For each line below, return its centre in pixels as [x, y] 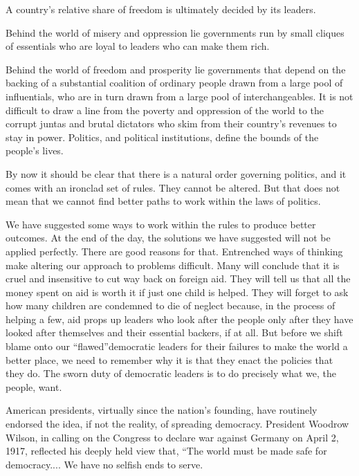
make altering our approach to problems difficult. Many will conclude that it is [173, 265]
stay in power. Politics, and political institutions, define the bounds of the [162, 137]
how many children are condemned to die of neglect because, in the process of [171, 305]
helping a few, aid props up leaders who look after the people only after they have [179, 319]
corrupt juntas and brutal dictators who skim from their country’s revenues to [171, 123]
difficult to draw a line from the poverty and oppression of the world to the [165, 110]
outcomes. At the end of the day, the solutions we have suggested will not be [168, 238]
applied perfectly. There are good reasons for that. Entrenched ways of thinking [174, 251]
